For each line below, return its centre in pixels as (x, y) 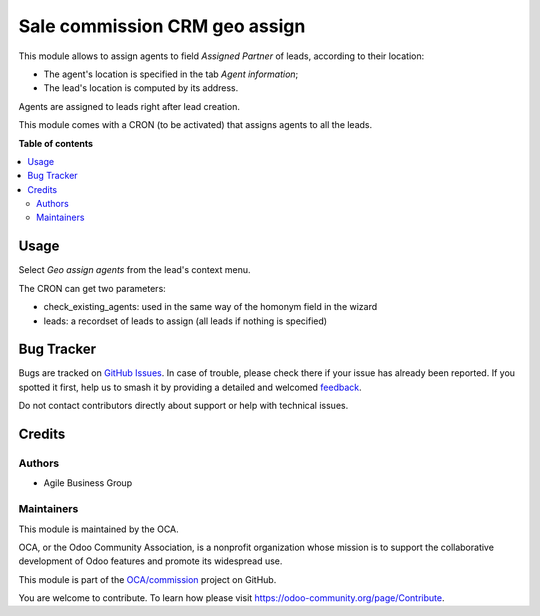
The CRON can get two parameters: (92, 288)
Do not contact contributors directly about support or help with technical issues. (183, 406)
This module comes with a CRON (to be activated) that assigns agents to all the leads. (195, 125)
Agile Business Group (88, 483)
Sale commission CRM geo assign (162, 26)
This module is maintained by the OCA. (98, 529)
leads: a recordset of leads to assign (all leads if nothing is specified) (185, 321)
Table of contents (56, 143)
